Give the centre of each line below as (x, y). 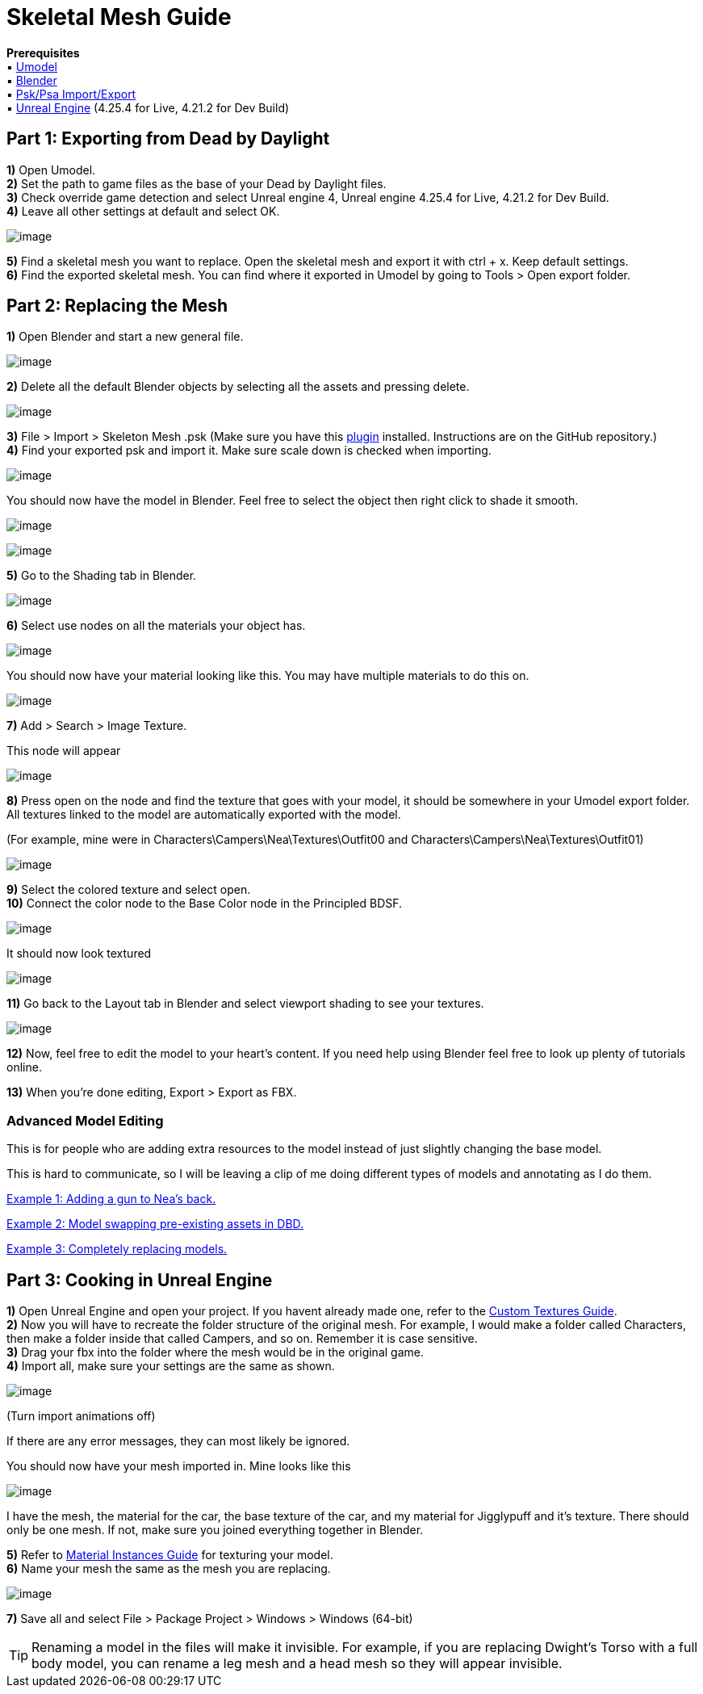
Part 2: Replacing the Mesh (117, 306)
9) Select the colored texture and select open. (129, 890)
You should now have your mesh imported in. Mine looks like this (179, 1466)
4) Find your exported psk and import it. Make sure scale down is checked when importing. (249, 451)
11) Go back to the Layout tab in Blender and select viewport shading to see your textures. (245, 1004)
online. (24, 1067)
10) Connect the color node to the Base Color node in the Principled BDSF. (205, 904)
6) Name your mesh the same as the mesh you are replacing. (169, 1569)
